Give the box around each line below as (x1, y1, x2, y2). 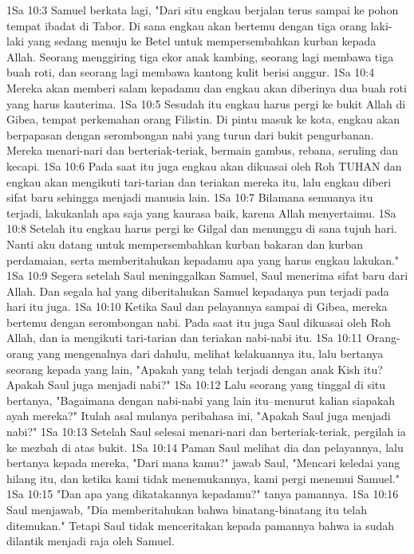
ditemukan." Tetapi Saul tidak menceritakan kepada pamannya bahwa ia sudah (6, 517, 395, 533)
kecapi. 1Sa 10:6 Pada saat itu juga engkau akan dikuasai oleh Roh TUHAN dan (6, 157, 402, 174)
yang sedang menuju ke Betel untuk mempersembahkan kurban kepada (27, 33, 377, 49)
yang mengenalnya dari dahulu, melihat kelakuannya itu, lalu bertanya (37, 345, 384, 362)
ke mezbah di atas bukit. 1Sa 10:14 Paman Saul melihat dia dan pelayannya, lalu (6, 438, 404, 455)
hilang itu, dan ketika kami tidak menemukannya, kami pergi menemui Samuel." (6, 470, 400, 486)
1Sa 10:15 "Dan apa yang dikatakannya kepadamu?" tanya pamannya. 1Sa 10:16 (6, 485, 399, 502)
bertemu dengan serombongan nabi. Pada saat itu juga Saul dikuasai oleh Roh (6, 313, 391, 330)
